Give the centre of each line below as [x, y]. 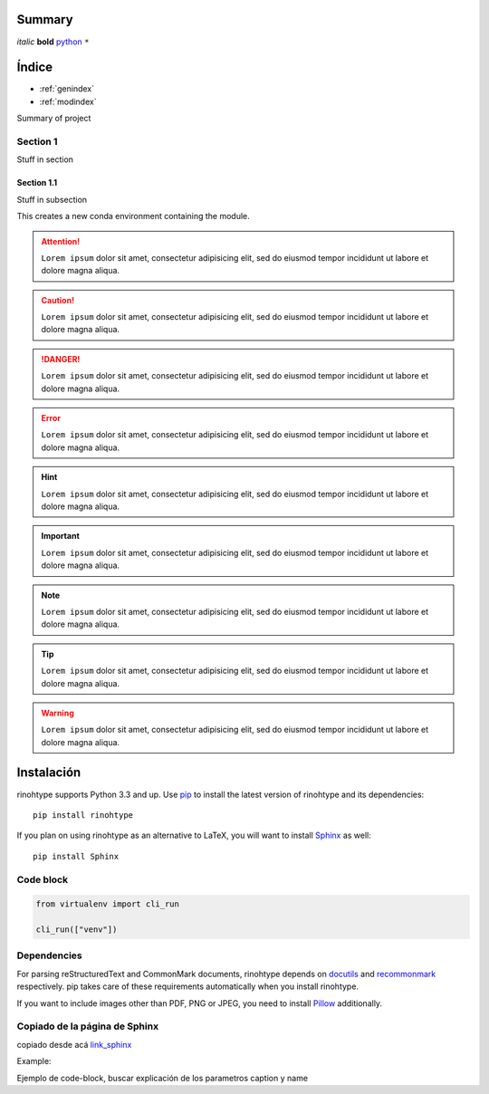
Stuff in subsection [52, 199]
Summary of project [54, 119]
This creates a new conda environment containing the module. [134, 216]
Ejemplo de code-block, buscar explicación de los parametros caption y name [162, 1078]
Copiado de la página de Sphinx [87, 1026]
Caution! [58, 300]
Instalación [49, 773]
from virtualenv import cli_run [108, 904]
